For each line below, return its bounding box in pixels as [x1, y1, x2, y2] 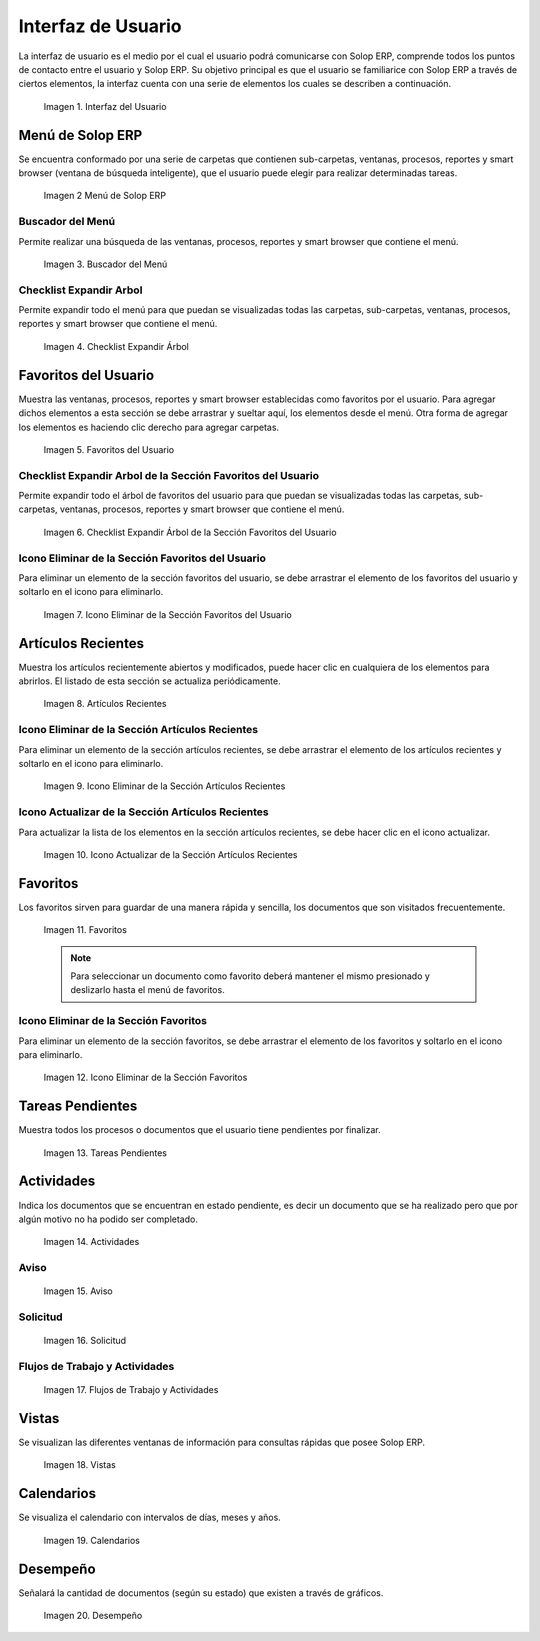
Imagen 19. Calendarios [43, 1534, 140, 1546]
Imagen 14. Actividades [43, 1236, 140, 1248]
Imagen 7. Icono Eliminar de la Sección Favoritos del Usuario [43, 608, 292, 620]
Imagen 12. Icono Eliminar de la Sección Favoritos [43, 1071, 248, 1084]
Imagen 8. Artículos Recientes [43, 698, 167, 710]
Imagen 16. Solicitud [43, 1335, 127, 1347]
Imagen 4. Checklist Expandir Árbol [43, 340, 189, 352]
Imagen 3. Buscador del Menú [43, 258, 168, 270]
